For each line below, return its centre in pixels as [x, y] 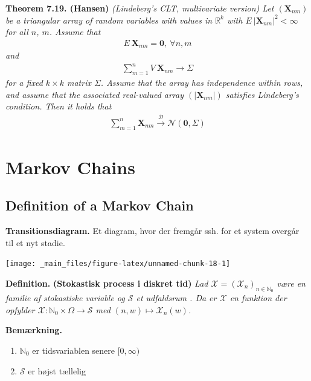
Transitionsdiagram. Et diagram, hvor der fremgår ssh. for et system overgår [152, 231]
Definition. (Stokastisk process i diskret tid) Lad [107, 283]
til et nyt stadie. [35, 242]
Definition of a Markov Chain [100, 205]
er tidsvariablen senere [74, 350]
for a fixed [24, 83]
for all [17, 32]
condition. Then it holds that [59, 106]
